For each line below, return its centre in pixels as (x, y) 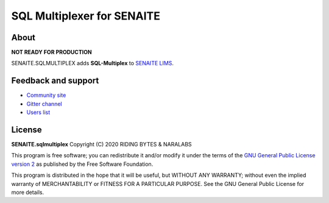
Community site (46, 95)
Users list (38, 112)
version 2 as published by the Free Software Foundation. (82, 164)
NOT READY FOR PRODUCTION (51, 52)
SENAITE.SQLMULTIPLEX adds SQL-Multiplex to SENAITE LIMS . (92, 63)
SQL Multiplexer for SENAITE (86, 16)
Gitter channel (44, 104)
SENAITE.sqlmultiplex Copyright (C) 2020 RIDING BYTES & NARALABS (101, 144)
